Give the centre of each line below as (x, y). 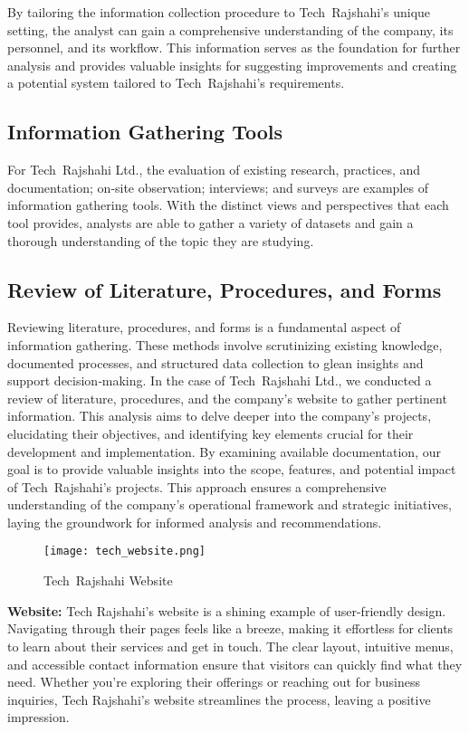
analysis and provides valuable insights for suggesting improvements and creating (232, 65)
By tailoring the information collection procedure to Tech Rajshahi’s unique (219, 12)
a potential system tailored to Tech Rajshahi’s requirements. (176, 83)
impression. (38, 717)
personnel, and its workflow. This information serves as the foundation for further (234, 48)
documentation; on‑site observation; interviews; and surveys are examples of (218, 187)
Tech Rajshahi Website (108, 580)
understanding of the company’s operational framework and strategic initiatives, (230, 504)
